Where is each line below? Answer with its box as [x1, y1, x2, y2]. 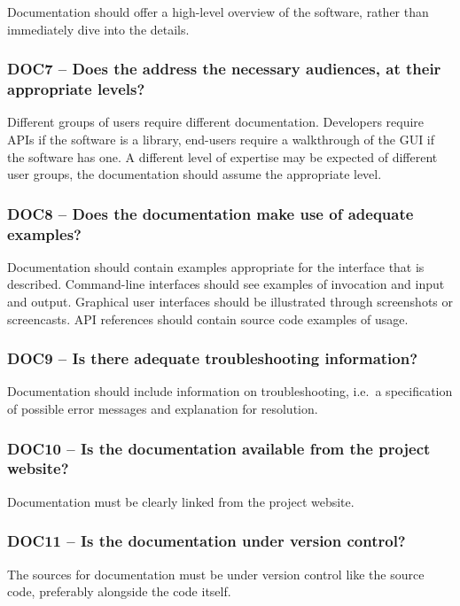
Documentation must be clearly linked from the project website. [7, 492, 355, 510]
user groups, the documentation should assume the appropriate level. [7, 165, 382, 183]
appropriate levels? [7, 78, 145, 100]
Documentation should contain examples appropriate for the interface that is [7, 257, 425, 276]
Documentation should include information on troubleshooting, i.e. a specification [7, 382, 453, 400]
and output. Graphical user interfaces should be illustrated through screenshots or [7, 292, 454, 311]
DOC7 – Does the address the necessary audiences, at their [7, 58, 441, 80]
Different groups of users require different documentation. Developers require [7, 113, 425, 131]
